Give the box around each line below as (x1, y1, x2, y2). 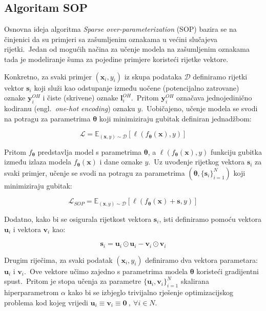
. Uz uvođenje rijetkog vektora (148, 156, 245, 167)
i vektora (13, 223, 41, 234)
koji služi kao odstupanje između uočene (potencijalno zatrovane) (34, 82, 239, 93)
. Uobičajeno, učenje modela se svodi (141, 102, 258, 113)
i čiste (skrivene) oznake (43, 92, 118, 103)
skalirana (180, 276, 209, 286)
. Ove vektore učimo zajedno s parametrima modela (24, 265, 188, 276)
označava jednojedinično (176, 92, 252, 103)
